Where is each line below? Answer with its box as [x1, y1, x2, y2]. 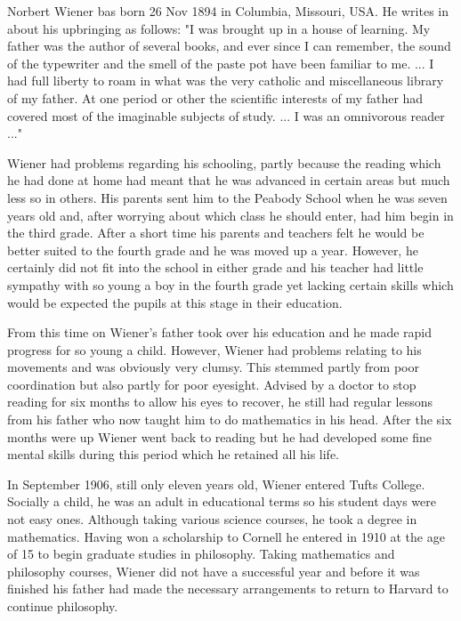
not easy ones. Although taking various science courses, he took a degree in [7, 510, 417, 528]
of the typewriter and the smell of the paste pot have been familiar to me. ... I [7, 53, 434, 72]
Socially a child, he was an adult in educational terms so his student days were [7, 492, 436, 511]
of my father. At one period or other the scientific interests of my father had [7, 88, 424, 107]
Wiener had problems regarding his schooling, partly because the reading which [7, 153, 441, 172]
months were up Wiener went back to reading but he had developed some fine [7, 427, 433, 446]
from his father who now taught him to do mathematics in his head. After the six [7, 410, 452, 429]
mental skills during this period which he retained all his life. [7, 445, 340, 464]
